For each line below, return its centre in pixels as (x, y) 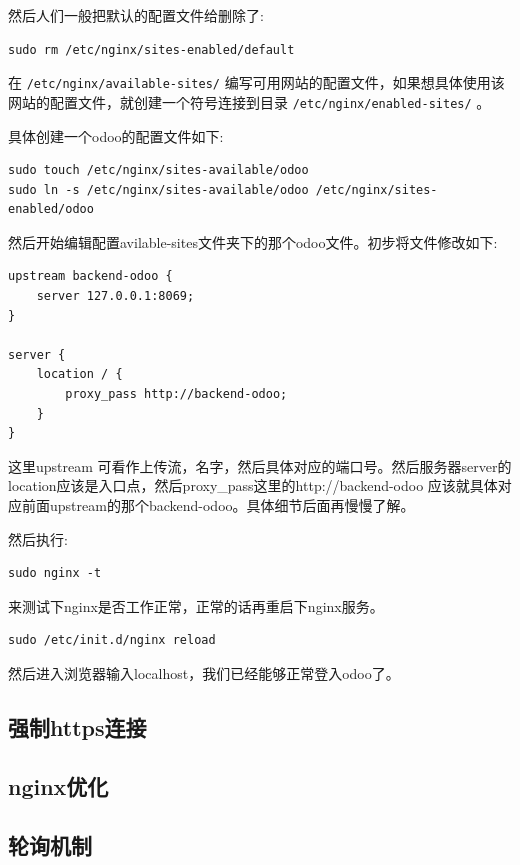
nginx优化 (58, 785)
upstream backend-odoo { (90, 276)
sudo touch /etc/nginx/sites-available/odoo (158, 170)
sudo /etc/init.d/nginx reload (112, 640)
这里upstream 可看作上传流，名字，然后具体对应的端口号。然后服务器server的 (260, 465)
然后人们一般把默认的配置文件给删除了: (136, 15)
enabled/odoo (51, 209)
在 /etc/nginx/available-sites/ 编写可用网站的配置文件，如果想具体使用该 (256, 82)
